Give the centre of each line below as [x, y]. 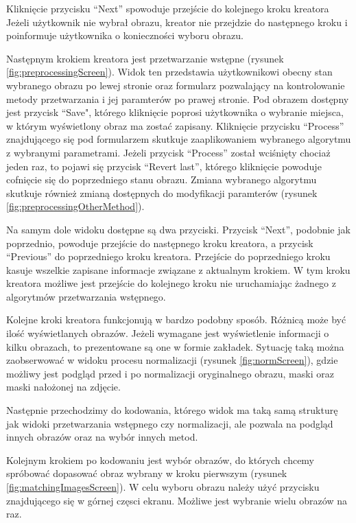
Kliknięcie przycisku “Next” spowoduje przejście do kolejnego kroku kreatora [168, 8]
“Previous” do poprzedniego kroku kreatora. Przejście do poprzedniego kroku [168, 256]
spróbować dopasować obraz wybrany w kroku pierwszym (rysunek [147, 473]
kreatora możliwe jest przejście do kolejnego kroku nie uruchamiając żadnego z [171, 283]
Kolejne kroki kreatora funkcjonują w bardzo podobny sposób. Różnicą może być [176, 319]
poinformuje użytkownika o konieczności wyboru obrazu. [125, 35]
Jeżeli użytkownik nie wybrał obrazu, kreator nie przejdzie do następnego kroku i [177, 22]
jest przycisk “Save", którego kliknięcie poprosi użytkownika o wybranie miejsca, [175, 112]
